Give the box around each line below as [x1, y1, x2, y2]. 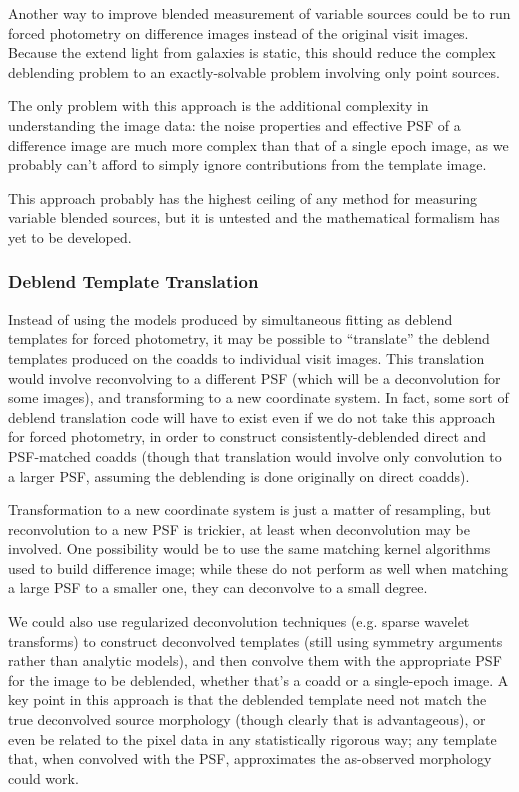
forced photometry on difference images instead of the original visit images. [8, 22, 469, 43]
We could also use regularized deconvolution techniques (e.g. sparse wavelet [8, 611, 470, 632]
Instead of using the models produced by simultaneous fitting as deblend [8, 308, 453, 329]
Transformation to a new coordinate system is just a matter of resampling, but [8, 499, 491, 520]
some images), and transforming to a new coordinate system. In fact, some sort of [8, 387, 509, 408]
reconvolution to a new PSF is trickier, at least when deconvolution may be [8, 518, 470, 539]
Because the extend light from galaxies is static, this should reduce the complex [8, 42, 496, 63]
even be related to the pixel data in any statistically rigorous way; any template [8, 728, 497, 749]
